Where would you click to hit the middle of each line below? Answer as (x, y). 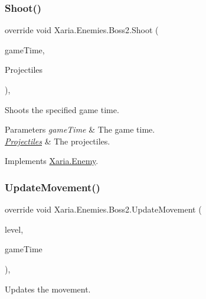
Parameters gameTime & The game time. (80, 129)
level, (14, 229)
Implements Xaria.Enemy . (52, 161)
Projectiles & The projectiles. (58, 141)
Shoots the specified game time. (62, 109)
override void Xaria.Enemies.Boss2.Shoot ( (82, 30)
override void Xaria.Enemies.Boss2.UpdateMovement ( (103, 209)
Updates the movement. (48, 289)
